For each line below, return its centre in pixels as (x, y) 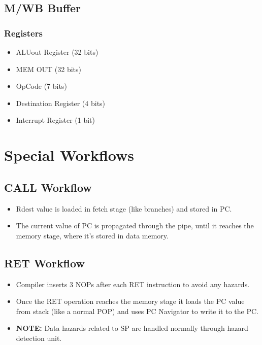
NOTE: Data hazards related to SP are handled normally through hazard (132, 328)
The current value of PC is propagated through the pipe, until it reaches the (135, 226)
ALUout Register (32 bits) (57, 52)
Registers (23, 33)
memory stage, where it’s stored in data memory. (92, 235)
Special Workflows (69, 155)
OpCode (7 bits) (41, 86)
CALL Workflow (48, 187)
